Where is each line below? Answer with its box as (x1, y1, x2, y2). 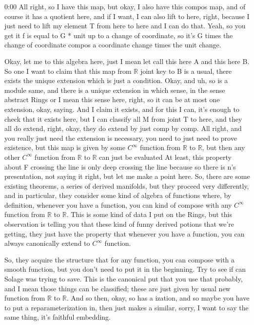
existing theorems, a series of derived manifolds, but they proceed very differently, (4, 180, 249, 191)
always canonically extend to (4, 238, 90, 248)
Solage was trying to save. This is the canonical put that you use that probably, (4, 274, 243, 284)
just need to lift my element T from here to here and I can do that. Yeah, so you (4, 21, 246, 31)
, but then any (202, 142, 245, 152)
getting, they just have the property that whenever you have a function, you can (4, 228, 245, 238)
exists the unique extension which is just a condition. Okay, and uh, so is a (4, 75, 228, 86)
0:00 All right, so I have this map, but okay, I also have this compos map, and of (4, 1, 246, 11)
